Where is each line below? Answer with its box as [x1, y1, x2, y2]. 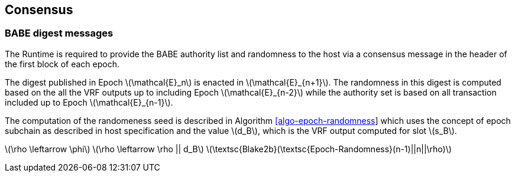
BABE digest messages [5, 27, 114, 40]
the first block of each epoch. [5, 58, 120, 69]
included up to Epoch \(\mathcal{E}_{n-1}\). [5, 97, 173, 107]
